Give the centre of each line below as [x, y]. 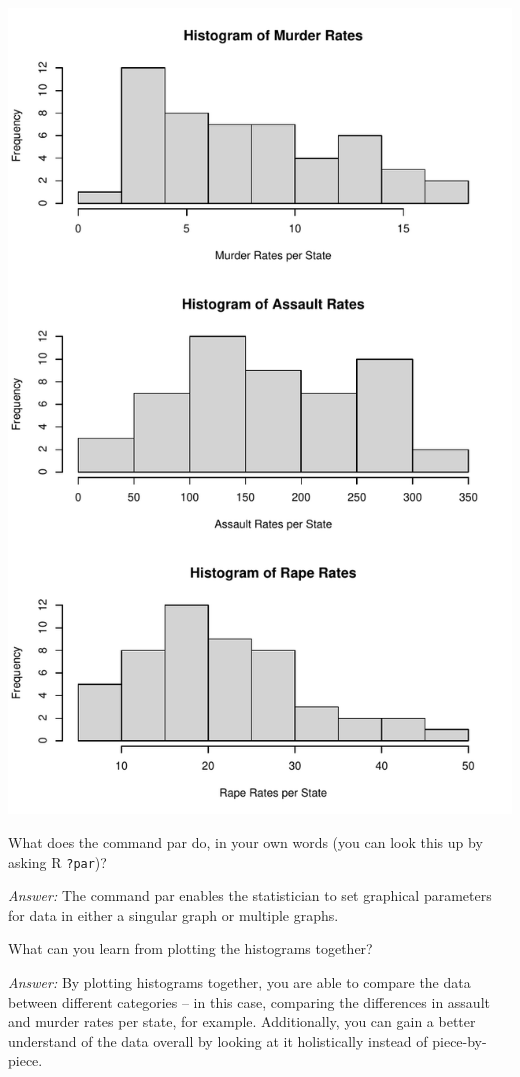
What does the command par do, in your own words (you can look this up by [245, 841]
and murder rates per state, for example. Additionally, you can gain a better [242, 1021]
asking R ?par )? [57, 861]
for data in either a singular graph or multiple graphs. [173, 914]
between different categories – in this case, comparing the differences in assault [249, 1001]
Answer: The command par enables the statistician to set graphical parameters [250, 895]
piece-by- [459, 1040]
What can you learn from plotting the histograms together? [190, 948]
